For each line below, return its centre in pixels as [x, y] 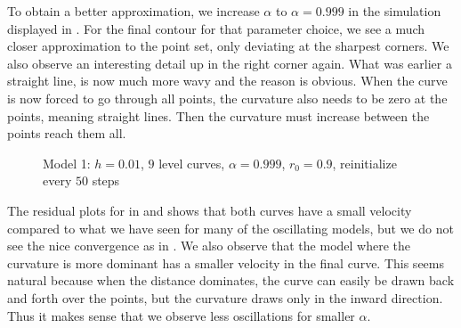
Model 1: [67, 163]
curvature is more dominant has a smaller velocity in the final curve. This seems [226, 262]
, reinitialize [364, 163]
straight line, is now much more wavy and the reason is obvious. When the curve [227, 81]
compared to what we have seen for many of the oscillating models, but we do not [230, 228]
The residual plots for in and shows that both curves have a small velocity [210, 210]
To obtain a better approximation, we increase [133, 11]
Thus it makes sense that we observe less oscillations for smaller [181, 315]
